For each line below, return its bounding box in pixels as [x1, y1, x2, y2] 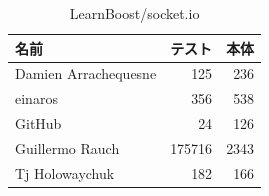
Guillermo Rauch [15, 137, 120, 158]
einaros [15, 88, 58, 109]
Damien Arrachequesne [15, 63, 157, 84]
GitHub [15, 113, 62, 134]
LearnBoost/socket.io [69, 3, 200, 23]
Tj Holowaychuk [15, 162, 115, 183]
